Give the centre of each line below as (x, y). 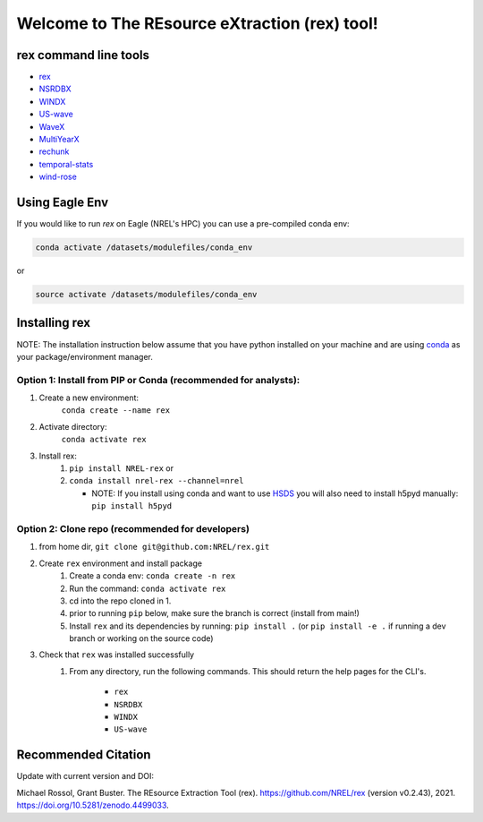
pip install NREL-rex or (122, 468)
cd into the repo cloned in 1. (120, 601)
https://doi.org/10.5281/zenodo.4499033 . (93, 805)
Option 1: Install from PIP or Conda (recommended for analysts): (158, 380)
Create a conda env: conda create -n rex (153, 576)
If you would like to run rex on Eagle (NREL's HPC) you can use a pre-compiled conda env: (183, 224)
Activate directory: (73, 426)
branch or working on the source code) (141, 638)
